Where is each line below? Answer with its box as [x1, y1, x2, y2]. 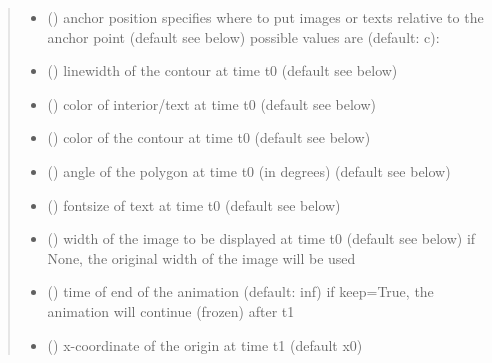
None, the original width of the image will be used [47, 247, 356, 268]
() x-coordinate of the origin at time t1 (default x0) [47, 334, 363, 355]
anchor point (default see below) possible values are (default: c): [47, 26, 440, 47]
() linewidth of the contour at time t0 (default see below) [47, 60, 398, 81]
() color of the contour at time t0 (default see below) [47, 127, 371, 148]
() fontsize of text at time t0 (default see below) [47, 194, 341, 215]
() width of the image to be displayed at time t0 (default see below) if [47, 228, 476, 249]
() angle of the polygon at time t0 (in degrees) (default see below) [47, 160, 451, 181]
